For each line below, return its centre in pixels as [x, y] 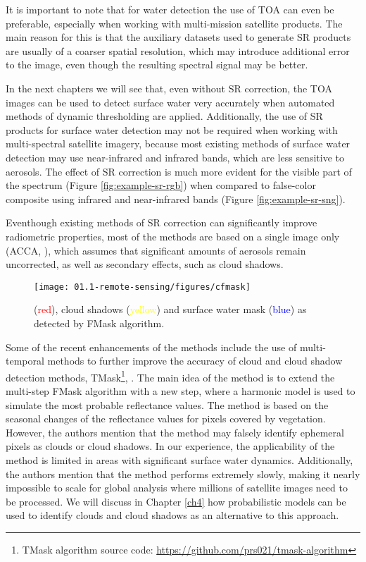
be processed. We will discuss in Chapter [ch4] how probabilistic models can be [176, 501]
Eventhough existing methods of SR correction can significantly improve [162, 222]
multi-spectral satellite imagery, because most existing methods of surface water [178, 143]
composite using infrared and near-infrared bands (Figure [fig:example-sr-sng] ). [176, 198]
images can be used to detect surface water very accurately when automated [170, 102]
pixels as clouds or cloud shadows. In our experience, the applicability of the [170, 446]
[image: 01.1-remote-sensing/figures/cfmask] [142, 287]
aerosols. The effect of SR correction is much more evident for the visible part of [179, 171]
